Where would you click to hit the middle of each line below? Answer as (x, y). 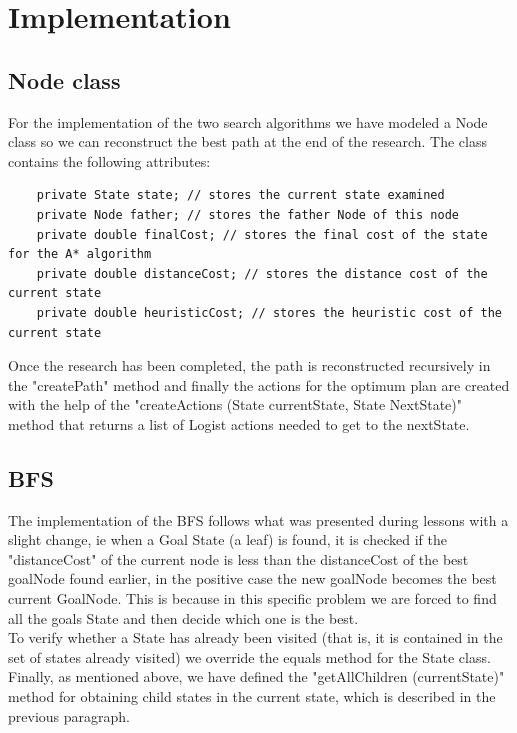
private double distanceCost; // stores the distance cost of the (262, 273)
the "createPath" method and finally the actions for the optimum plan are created (259, 384)
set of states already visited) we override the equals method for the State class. (249, 656)
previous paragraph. (69, 715)
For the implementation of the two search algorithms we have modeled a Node (248, 121)
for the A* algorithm (80, 254)
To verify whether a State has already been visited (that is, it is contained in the (255, 637)
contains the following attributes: (109, 160)
